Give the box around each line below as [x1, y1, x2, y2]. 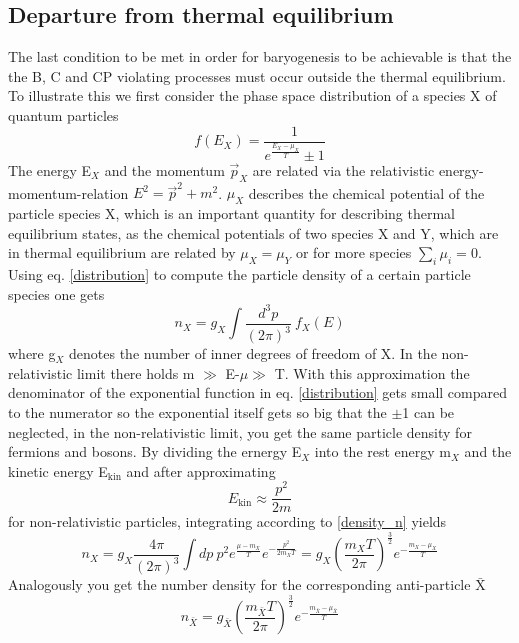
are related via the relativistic [252, 159, 435, 180]
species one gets [8, 283, 105, 304]
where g [8, 343, 56, 364]
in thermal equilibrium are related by [8, 242, 236, 263]
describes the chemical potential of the [248, 182, 485, 203]
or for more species [295, 242, 412, 263]
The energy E [8, 159, 92, 180]
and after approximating [126, 460, 276, 481]
